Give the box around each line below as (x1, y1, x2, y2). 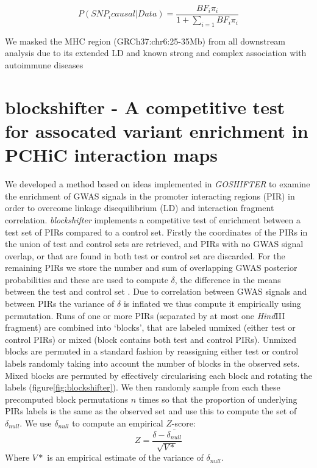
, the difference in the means (174, 273, 281, 286)
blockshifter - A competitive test (5, 94, 285, 119)
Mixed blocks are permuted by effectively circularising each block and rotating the (5, 369, 312, 381)
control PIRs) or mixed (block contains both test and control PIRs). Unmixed (5, 333, 296, 345)
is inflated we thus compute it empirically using (123, 297, 301, 310)
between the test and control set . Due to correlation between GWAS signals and (5, 285, 307, 298)
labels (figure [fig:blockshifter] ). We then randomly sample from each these (5, 381, 280, 394)
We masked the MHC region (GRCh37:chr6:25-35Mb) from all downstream (5, 34, 285, 47)
